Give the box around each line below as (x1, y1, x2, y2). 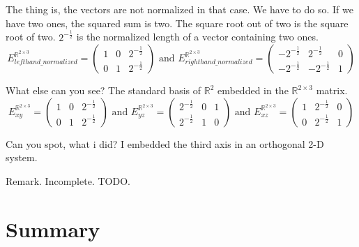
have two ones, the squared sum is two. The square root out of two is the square (6, 15, 349, 30)
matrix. (316, 83, 348, 98)
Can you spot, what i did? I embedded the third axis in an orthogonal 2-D (6, 136, 324, 151)
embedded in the (217, 83, 289, 98)
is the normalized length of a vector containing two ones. (76, 29, 319, 44)
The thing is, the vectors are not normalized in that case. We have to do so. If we (6, 2, 353, 16)
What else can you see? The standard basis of (6, 83, 201, 98)
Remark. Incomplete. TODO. (6, 173, 130, 188)
